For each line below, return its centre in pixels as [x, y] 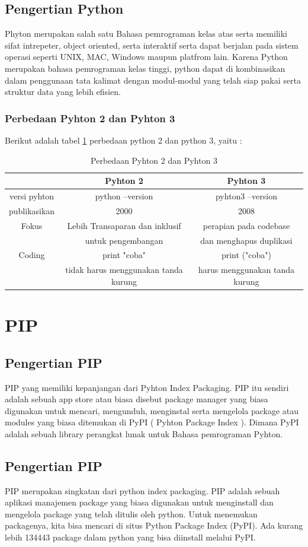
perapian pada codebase [246, 225]
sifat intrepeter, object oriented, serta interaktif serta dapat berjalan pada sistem [152, 45]
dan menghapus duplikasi [246, 240]
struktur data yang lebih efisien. [63, 92]
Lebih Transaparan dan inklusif [124, 225]
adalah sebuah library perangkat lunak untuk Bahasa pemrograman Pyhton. [144, 433]
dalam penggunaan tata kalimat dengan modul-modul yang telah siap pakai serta [153, 80]
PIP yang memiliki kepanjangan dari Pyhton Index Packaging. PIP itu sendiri [147, 387]
